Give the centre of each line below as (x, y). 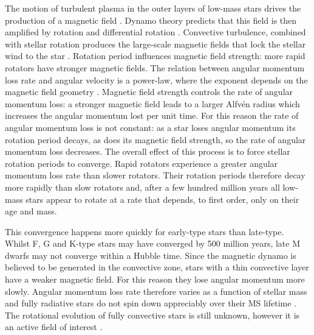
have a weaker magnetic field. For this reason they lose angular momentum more (155, 279)
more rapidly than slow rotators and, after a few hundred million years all (142, 187)
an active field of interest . (54, 327)
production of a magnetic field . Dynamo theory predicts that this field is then (151, 20)
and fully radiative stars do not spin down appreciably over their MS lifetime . (151, 303)
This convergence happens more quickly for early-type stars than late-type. (145, 231)
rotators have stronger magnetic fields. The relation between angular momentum (155, 67)
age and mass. (31, 211)
